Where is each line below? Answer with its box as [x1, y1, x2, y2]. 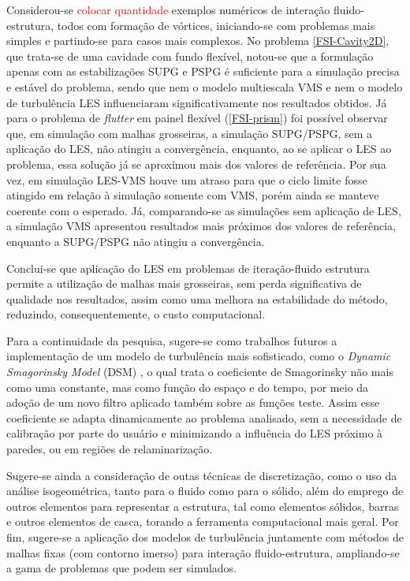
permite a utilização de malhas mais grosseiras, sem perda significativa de [6, 275, 362, 292]
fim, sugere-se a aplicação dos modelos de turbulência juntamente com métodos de [6, 529, 404, 545]
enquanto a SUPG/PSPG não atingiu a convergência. [6, 233, 265, 249]
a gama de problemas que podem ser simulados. [6, 560, 237, 576]
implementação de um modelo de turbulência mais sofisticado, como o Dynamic [6, 348, 391, 364]
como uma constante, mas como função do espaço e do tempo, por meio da [6, 378, 369, 395]
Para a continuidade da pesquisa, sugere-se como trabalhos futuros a [6, 332, 337, 348]
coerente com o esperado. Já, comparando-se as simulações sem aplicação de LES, [6, 202, 401, 218]
